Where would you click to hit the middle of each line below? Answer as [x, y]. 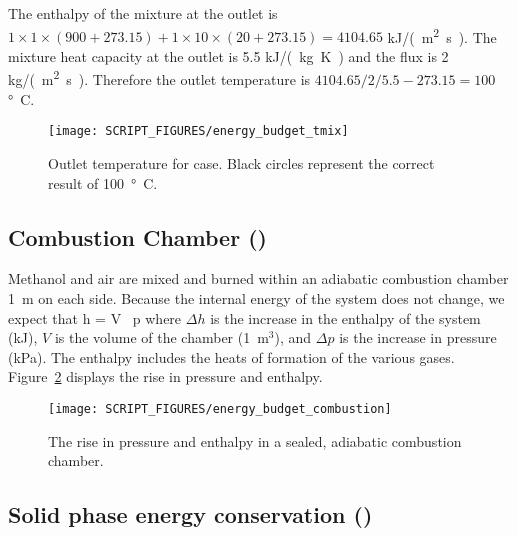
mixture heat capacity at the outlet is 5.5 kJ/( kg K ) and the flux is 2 [228, 55]
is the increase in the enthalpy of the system [345, 317]
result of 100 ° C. [103, 182]
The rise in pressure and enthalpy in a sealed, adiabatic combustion [255, 440]
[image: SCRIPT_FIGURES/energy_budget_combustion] [220, 408]
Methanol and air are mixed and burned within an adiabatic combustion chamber [258, 278]
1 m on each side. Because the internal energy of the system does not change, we [256, 297]
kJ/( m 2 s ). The [442, 35]
